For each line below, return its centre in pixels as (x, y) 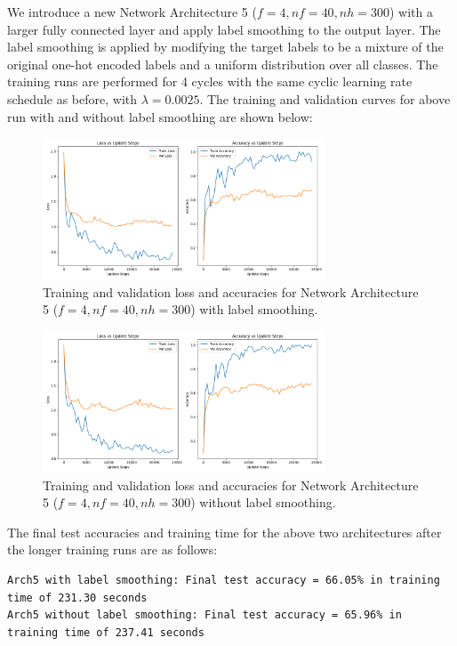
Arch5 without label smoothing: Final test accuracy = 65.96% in (204, 615)
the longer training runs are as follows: (112, 549)
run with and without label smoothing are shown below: (160, 116)
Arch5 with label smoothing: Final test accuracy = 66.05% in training (224, 580)
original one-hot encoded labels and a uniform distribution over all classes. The (223, 64)
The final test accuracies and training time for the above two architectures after (224, 532)
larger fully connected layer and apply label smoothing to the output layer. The (224, 29)
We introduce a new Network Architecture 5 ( (132, 12)
